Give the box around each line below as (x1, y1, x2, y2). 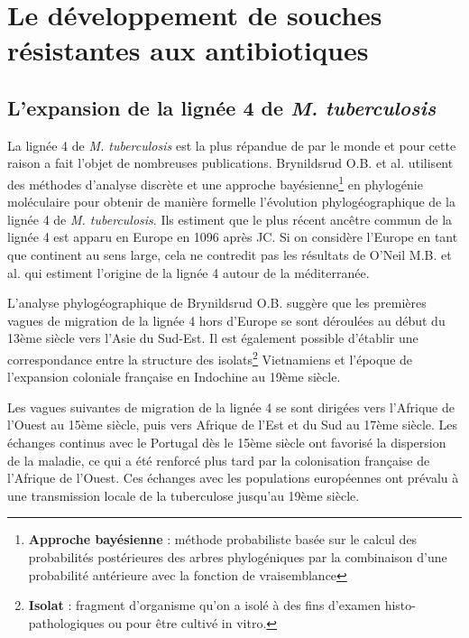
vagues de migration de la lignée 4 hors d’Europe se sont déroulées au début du (7, 310, 446, 329)
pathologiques (28, 613, 105, 632)
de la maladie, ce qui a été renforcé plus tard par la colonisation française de (7, 450, 430, 469)
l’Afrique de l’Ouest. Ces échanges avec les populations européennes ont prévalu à (7, 468, 459, 487)
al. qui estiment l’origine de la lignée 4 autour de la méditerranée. (7, 263, 370, 282)
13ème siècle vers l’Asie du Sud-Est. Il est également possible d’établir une (7, 328, 418, 347)
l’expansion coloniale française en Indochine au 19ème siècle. (7, 367, 341, 386)
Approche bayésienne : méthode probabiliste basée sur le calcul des (28, 530, 418, 549)
